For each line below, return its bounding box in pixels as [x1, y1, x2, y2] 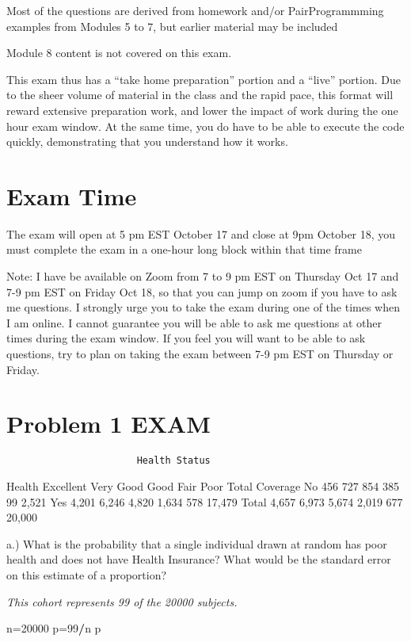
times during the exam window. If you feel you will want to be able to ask [6, 330, 366, 346]
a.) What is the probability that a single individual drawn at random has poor [6, 535, 387, 552]
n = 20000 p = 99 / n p [6, 620, 101, 636]
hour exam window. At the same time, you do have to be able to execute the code [6, 117, 405, 134]
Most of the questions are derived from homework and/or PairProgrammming [6, 2, 384, 18]
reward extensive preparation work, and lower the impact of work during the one [6, 101, 398, 118]
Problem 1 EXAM [6, 407, 211, 440]
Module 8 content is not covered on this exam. [6, 44, 232, 61]
